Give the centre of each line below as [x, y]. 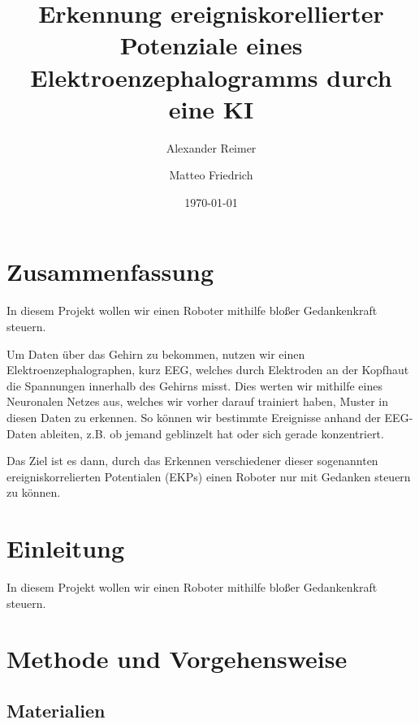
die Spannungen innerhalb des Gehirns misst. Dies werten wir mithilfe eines [194, 385]
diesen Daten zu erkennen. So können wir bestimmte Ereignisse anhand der [194, 417]
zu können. [34, 492]
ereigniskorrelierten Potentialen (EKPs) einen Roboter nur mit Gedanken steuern [209, 476]
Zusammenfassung [110, 271]
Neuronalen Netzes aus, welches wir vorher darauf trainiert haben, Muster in [198, 401]
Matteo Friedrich [211, 175]
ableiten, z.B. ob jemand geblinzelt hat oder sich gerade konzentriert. [212, 433]
